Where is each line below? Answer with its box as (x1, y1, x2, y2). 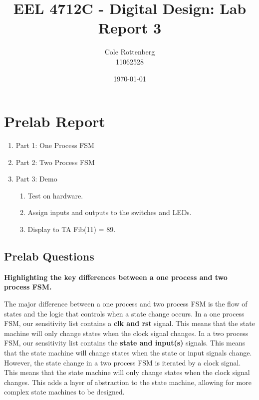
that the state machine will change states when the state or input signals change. (4, 347, 252, 357)
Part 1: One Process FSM (15, 140, 94, 150)
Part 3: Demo (15, 173, 57, 184)
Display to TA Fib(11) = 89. (27, 224, 116, 234)
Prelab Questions (4, 248, 94, 263)
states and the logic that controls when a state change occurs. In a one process (4, 308, 245, 318)
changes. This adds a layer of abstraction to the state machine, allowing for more (4, 376, 252, 387)
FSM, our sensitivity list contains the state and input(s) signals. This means (4, 337, 246, 348)
